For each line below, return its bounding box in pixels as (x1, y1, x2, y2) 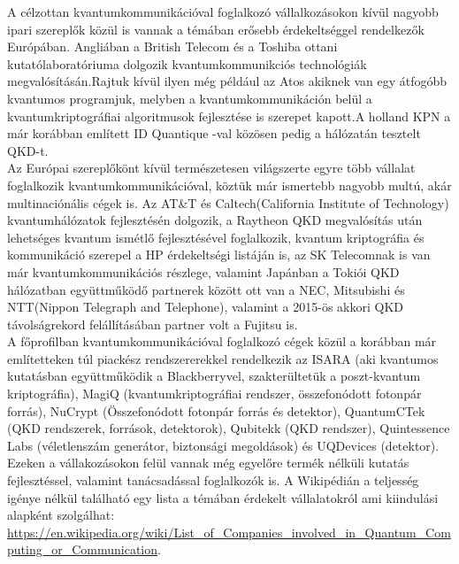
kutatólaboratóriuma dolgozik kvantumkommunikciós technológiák (7, 54, 367, 73)
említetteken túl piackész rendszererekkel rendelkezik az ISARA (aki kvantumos (7, 349, 439, 367)
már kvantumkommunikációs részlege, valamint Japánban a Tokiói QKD (7, 262, 400, 281)
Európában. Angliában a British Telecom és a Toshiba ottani (7, 37, 338, 56)
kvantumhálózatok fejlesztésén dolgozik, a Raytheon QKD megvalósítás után (7, 211, 423, 229)
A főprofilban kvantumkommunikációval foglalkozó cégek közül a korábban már (7, 332, 437, 351)
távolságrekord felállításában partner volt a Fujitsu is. (7, 314, 298, 333)
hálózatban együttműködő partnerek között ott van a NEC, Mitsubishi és (7, 280, 405, 298)
